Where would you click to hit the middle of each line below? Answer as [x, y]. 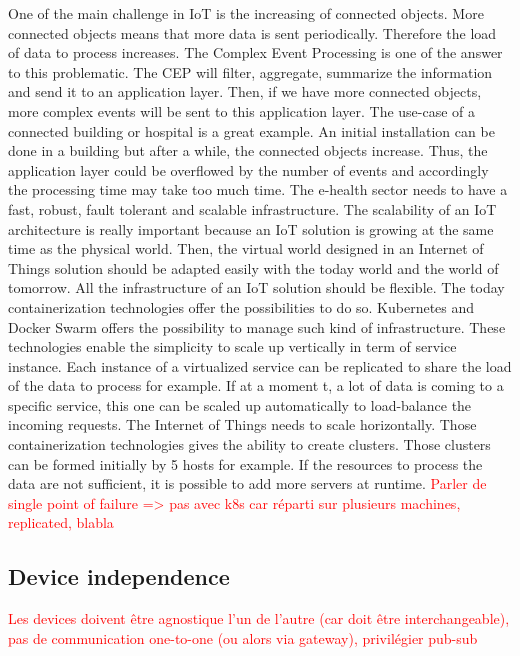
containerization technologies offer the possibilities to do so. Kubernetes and [241, 306]
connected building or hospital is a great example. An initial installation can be [251, 130]
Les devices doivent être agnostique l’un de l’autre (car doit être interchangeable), [259, 618]
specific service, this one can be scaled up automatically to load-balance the [240, 404]
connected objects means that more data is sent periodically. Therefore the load [252, 32]
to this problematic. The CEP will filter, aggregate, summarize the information [250, 71]
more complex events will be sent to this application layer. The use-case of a [242, 110]
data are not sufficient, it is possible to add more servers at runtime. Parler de [247, 483]
